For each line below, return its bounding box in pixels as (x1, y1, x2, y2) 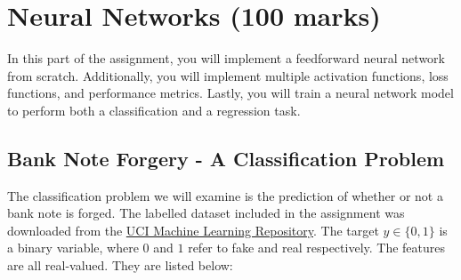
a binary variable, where (7, 238, 139, 257)
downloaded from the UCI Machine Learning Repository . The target (7, 220, 379, 239)
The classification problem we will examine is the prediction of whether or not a (7, 186, 443, 204)
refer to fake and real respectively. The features (188, 238, 446, 257)
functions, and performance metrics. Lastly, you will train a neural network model (7, 84, 454, 102)
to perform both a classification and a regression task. (7, 100, 301, 119)
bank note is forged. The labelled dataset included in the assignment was (7, 204, 405, 222)
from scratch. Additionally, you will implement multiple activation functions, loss (7, 66, 449, 84)
